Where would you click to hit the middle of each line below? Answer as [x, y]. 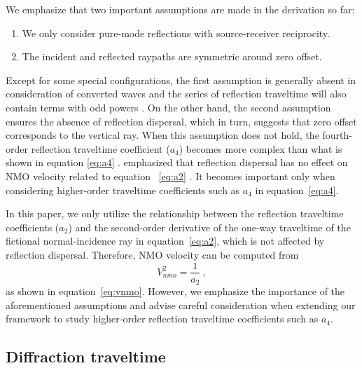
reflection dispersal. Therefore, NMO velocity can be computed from [152, 254]
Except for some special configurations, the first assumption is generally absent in [181, 80]
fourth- [337, 135]
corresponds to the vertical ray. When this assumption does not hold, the [162, 135]
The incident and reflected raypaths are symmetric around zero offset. [172, 56]
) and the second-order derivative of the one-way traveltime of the [209, 227]
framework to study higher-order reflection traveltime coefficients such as [162, 319]
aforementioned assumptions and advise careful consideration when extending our [181, 305]
